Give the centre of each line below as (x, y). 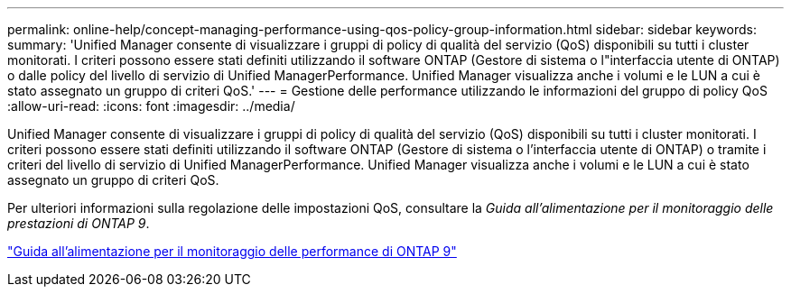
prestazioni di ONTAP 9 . (79, 223)
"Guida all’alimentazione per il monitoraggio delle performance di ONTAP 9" (232, 251)
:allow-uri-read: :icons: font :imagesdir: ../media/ (151, 106)
